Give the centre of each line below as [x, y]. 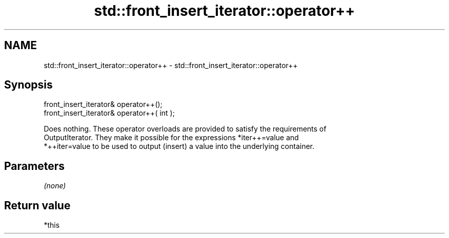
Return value [37, 205]
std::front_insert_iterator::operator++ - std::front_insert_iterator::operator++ [171, 65]
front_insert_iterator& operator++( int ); [109, 113]
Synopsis [28, 85]
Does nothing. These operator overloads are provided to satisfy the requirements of [185, 129]
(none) [55, 186]
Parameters [34, 166]
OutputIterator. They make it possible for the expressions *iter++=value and [171, 138]
